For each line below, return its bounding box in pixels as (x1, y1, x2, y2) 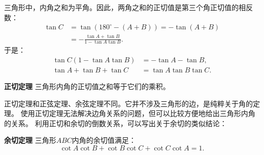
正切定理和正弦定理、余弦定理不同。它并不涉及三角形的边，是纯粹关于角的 (4, 98, 253, 108)
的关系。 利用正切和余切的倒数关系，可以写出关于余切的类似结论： (4, 118, 227, 128)
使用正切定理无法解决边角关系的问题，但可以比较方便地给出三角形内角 (20, 108, 255, 119)
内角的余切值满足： (72, 135, 136, 145)
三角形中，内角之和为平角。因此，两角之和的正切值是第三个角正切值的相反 (4, 2, 253, 12)
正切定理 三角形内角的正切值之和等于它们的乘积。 (4, 81, 170, 92)
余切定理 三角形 (4, 135, 56, 145)
